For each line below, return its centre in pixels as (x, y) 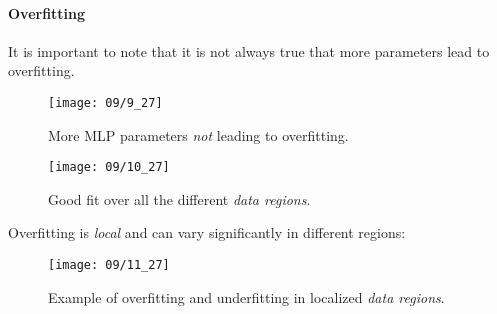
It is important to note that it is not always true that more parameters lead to (249, 50)
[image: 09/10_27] (109, 167)
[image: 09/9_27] (105, 102)
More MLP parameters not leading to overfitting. (198, 134)
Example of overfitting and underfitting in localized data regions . (246, 296)
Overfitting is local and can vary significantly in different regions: (207, 232)
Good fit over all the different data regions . (179, 198)
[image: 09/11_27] (109, 265)
